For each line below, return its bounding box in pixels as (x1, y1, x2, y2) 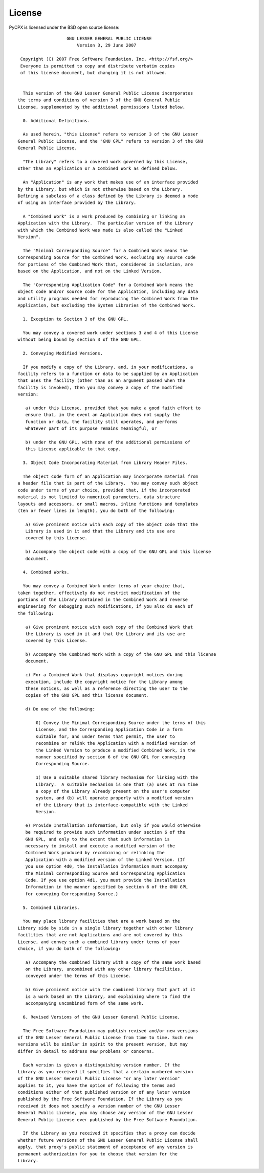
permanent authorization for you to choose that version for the (18, 1151, 178, 1156)
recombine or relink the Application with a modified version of (36, 741, 196, 746)
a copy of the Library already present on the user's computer (36, 788, 191, 794)
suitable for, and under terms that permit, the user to (36, 733, 176, 739)
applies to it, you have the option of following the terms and (18, 1083, 176, 1088)
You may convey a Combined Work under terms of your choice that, (22, 583, 185, 589)
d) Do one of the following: (25, 707, 95, 712)
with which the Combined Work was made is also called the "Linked (18, 227, 183, 233)
